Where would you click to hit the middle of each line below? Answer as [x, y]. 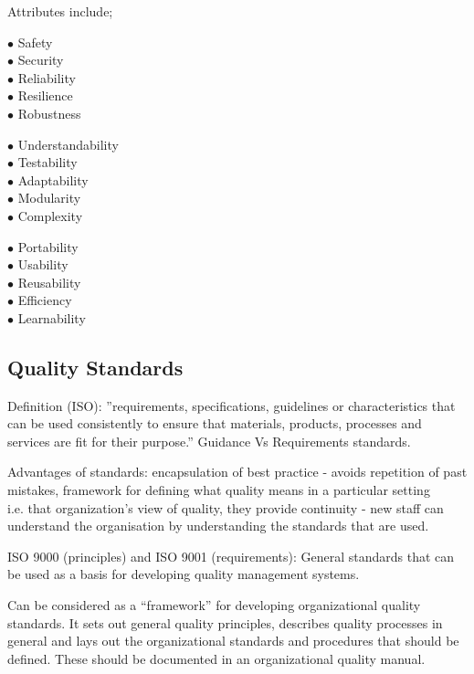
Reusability [49, 282]
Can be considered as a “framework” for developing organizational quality [214, 605]
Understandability [68, 144]
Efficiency [45, 300]
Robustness [49, 113]
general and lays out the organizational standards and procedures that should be [233, 641]
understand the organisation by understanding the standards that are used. [218, 526]
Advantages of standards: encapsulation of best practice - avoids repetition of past [237, 472]
